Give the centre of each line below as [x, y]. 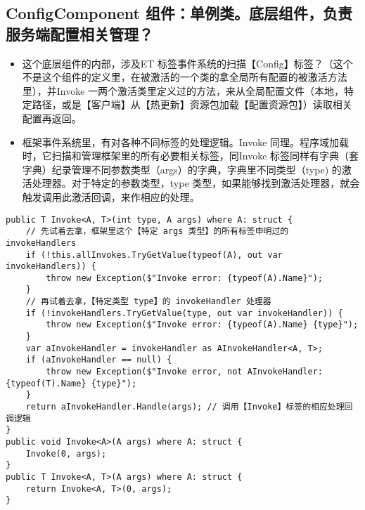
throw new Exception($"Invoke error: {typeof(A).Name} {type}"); [202, 325]
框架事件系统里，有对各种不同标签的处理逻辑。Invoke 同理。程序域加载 [186, 142]
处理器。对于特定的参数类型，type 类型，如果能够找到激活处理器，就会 [196, 183]
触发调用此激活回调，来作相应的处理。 [111, 196]
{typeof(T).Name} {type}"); [71, 383]
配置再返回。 [52, 118]
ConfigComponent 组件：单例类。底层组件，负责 [179, 13]
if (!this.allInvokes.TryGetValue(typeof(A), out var [154, 255]
